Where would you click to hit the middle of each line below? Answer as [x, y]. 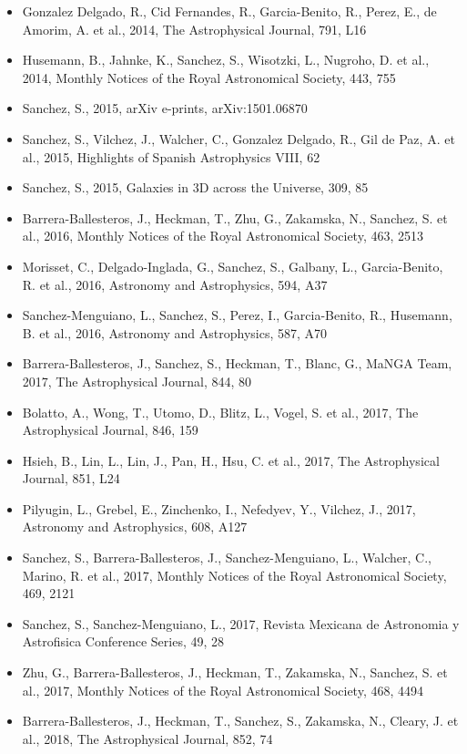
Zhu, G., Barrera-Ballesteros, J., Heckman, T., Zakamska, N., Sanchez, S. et [235, 672]
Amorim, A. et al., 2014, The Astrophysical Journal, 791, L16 [194, 29]
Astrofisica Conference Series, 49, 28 [123, 641]
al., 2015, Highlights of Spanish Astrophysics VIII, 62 [171, 156]
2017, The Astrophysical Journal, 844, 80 [137, 381]
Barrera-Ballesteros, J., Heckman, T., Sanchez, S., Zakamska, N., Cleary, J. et [240, 721]
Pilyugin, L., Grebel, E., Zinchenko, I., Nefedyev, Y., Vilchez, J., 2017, [219, 508]
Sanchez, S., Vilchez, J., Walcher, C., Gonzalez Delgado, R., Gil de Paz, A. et [239, 138]
